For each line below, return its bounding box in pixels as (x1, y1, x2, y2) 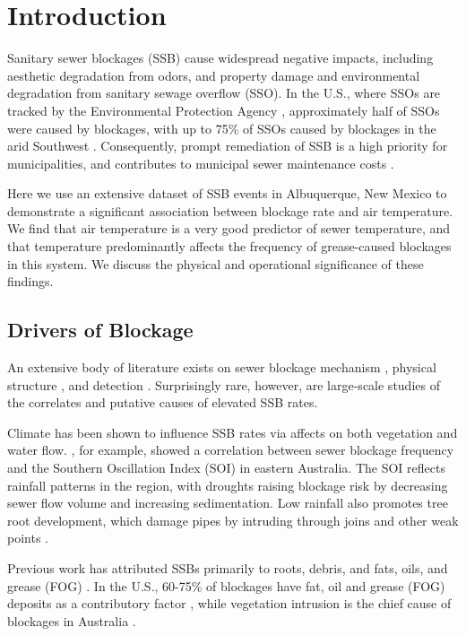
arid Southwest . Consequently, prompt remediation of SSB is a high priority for (7, 136, 448, 155)
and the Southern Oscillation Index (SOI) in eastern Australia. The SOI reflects (7, 458, 445, 477)
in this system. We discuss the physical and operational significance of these (7, 254, 424, 273)
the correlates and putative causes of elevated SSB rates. (7, 393, 318, 412)
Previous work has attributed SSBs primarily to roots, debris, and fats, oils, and (7, 558, 448, 577)
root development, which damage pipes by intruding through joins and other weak (7, 510, 459, 529)
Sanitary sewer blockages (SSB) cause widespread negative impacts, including (7, 48, 434, 67)
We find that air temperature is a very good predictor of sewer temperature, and (7, 219, 451, 238)
